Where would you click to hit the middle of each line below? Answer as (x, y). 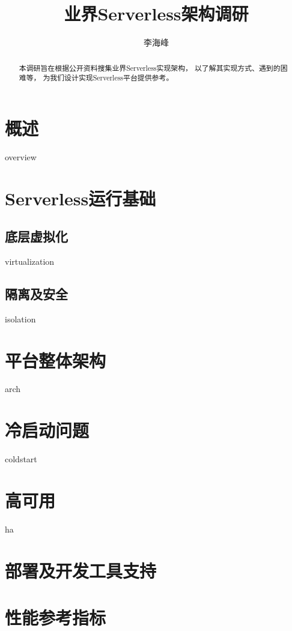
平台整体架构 (56, 360)
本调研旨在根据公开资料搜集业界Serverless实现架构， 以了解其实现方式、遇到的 (150, 68)
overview (21, 156)
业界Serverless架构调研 (156, 14)
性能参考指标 (56, 617)
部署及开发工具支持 (81, 570)
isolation (20, 319)
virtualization (30, 261)
